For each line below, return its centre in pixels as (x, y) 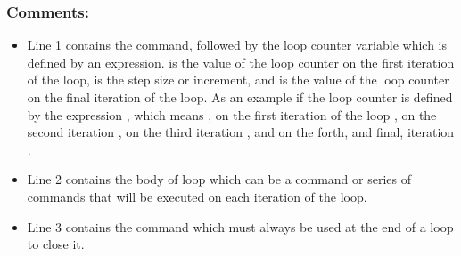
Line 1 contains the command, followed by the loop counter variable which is (237, 45)
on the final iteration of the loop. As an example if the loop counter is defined (240, 97)
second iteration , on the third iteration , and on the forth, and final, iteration (241, 132)
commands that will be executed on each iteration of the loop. (197, 196)
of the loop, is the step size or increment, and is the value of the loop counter (238, 80)
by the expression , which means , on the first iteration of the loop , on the (232, 114)
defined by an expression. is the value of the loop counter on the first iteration (241, 62)
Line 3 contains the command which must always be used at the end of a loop (240, 226)
